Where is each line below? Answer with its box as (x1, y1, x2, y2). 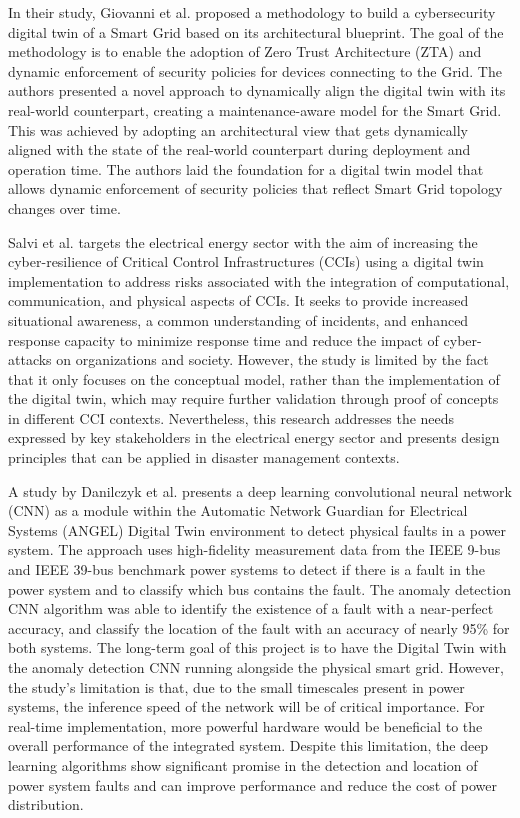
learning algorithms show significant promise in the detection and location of (8, 754, 478, 775)
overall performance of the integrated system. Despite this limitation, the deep (8, 735, 489, 756)
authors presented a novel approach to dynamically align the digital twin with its (8, 80, 506, 101)
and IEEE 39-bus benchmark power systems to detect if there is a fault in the (8, 559, 486, 580)
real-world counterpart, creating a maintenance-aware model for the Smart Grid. (8, 99, 502, 120)
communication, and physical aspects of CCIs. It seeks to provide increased (8, 290, 469, 311)
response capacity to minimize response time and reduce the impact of (8, 329, 439, 350)
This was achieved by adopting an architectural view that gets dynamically (8, 119, 468, 140)
